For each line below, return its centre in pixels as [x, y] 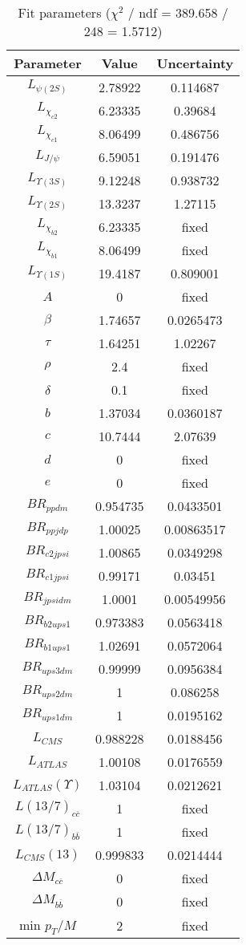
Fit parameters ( [64, 12]
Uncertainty [195, 63]
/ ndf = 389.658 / [178, 12]
